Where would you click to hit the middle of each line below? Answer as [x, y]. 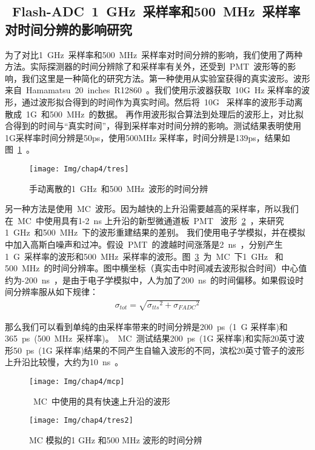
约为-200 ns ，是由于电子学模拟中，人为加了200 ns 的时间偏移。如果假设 [150, 280]
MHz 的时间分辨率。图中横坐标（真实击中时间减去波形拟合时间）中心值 [164, 268]
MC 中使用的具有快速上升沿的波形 [101, 401]
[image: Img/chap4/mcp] [77, 381]
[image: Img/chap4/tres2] [81, 421]
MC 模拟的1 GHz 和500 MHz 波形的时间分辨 [116, 439]
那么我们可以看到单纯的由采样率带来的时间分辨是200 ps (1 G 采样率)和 [146, 326]
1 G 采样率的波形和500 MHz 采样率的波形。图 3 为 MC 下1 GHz [137, 256]
